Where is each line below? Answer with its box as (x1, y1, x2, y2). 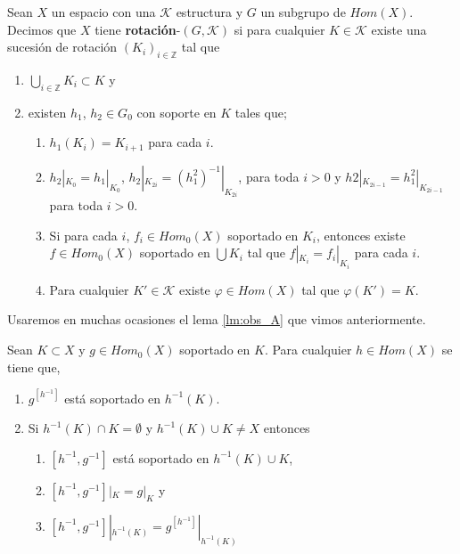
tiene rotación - (94, 20, 181, 38)
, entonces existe (316, 225, 406, 244)
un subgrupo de (260, 3, 346, 20)
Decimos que (7, 20, 77, 38)
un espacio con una (51, 3, 156, 20)
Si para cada (49, 225, 118, 244)
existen (28, 102, 67, 121)
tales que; (234, 102, 287, 121)
